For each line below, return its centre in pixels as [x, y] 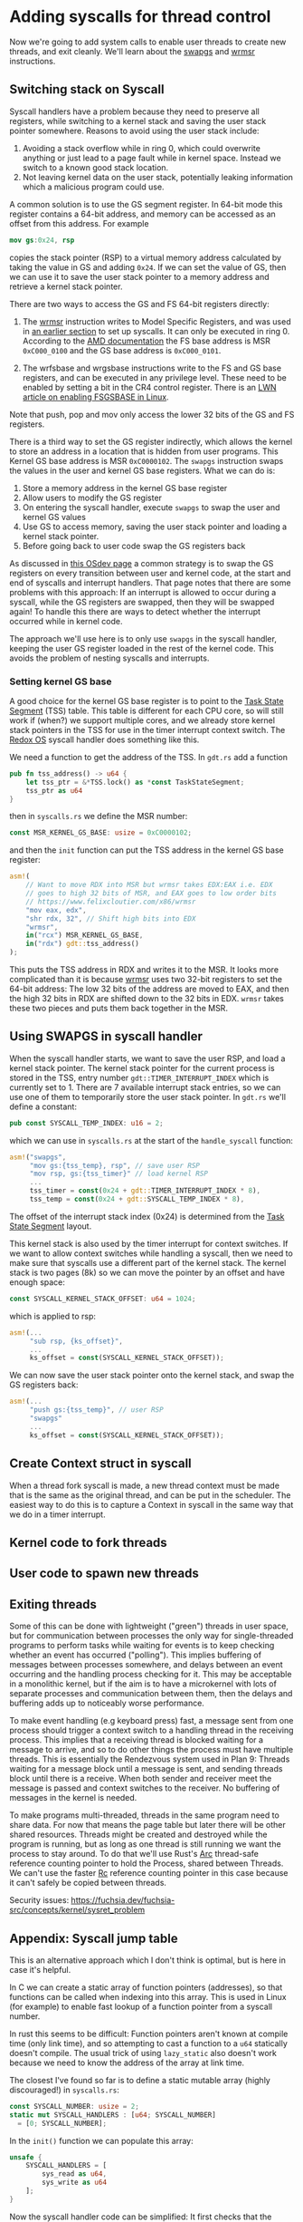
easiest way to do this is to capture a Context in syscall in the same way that [151, 1504]
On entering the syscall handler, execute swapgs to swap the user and [151, 507]
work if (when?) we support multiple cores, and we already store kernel [142, 720]
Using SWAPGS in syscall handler [106, 1036]
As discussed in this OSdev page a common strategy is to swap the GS [142, 563]
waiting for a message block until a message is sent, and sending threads [146, 1769]
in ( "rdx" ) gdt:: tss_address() [83, 944]
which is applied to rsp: [53, 1316]
